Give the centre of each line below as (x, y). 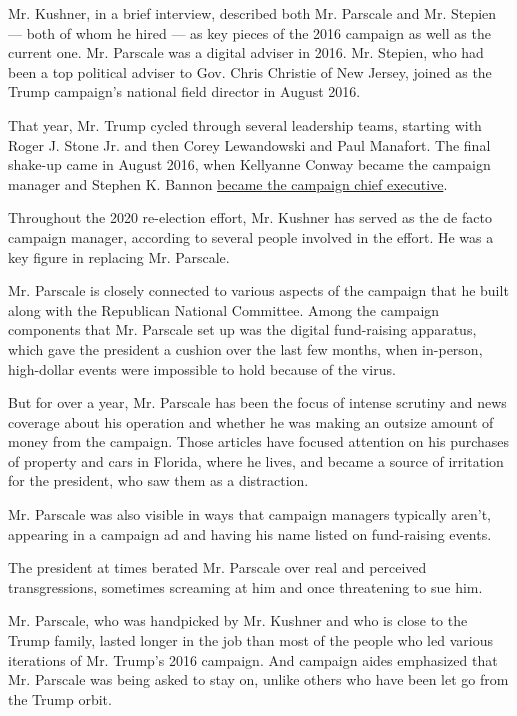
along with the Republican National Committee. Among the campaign (224, 309)
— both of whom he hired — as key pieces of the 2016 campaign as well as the (249, 32)
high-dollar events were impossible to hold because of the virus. (202, 368)
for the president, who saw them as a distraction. (158, 480)
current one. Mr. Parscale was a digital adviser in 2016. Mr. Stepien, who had (246, 52)
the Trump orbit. (60, 698)
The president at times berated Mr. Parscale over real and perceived (217, 567)
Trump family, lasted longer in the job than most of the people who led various (250, 640)
